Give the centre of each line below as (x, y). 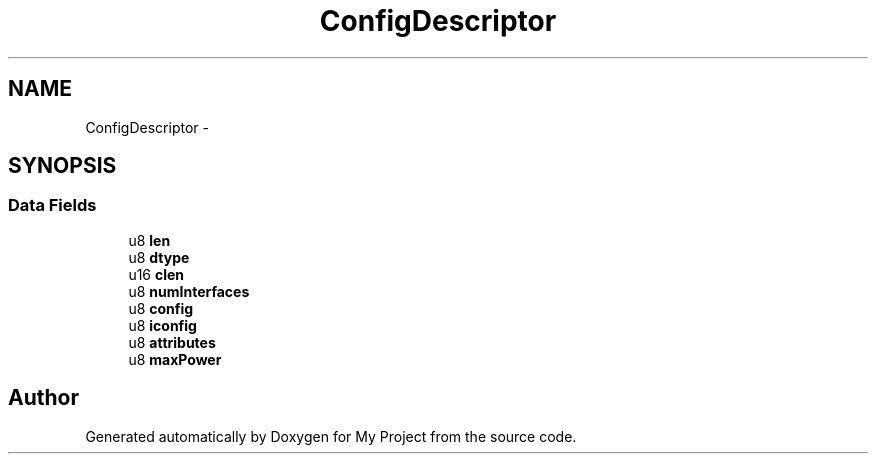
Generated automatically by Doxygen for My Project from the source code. (331, 436)
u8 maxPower (175, 359)
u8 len (149, 240)
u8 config (161, 308)
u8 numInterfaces (189, 291)
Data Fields (52, 205)
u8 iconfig (162, 325)
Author (43, 398)
